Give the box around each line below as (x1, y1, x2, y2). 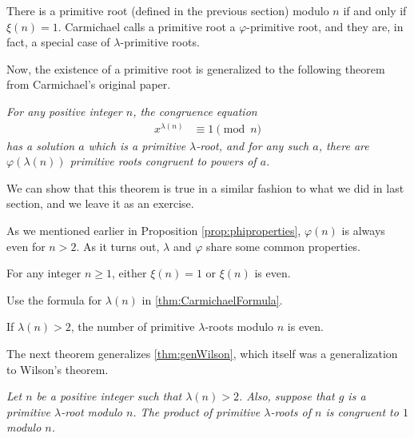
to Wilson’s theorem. (6, 360, 109, 377)
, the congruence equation (133, 102, 257, 119)
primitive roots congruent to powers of (70, 153, 257, 169)
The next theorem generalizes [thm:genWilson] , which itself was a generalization (6, 344, 398, 361)
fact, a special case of (6, 34, 110, 50)
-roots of (270, 403, 312, 420)
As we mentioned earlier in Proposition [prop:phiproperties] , (6, 221, 301, 238)
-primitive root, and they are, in (246, 18, 404, 34)
